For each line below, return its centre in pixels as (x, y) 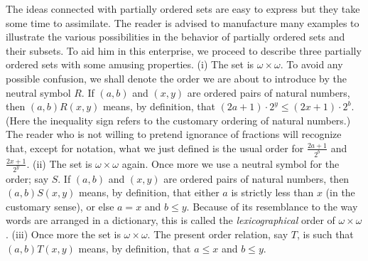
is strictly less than (272, 192)
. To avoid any (312, 64)
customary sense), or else (60, 206)
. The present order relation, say (218, 234)
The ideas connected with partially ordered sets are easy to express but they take (183, 9)
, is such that (325, 234)
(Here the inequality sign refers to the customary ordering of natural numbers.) (178, 120)
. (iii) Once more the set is (63, 234)
